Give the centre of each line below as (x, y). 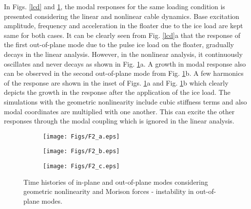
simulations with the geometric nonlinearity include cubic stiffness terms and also (125, 101)
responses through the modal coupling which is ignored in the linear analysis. (119, 121)
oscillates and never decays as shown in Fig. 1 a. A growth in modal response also (125, 63)
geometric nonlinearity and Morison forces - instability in (109, 191)
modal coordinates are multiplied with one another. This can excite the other (119, 111)
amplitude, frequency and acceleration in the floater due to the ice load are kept (124, 26)
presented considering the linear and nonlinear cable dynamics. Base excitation (122, 16)
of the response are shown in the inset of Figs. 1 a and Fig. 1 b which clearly (116, 82)
